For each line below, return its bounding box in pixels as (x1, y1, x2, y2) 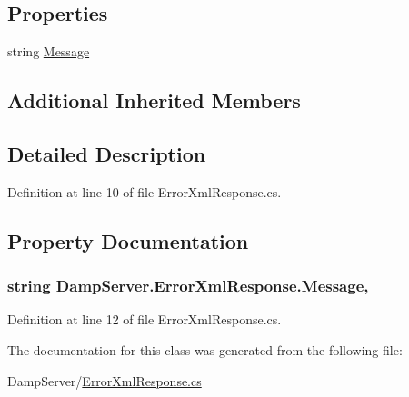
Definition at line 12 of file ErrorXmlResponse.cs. (7, 310, 282, 329)
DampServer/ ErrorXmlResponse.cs (7, 371, 202, 390)
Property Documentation (7, 226, 249, 254)
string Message (7, 42, 90, 61)
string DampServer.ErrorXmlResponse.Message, (7, 274, 369, 297)
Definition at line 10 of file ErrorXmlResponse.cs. (7, 182, 282, 201)
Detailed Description (7, 139, 206, 167)
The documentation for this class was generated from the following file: (7, 340, 403, 359)
